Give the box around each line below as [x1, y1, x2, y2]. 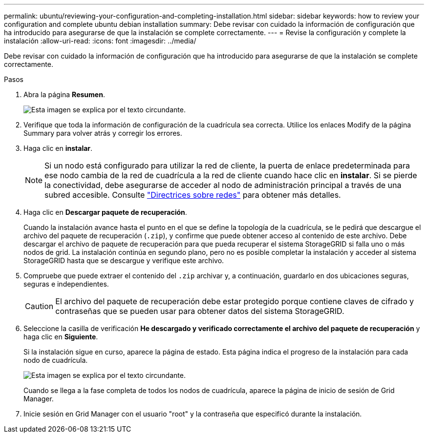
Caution [25, 301, 54, 311]
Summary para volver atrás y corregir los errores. [23, 129, 182, 137]
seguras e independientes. [23, 280, 109, 288]
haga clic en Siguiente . [23, 333, 98, 341]
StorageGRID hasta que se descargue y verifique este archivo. [23, 256, 224, 265]
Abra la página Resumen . [23, 90, 105, 99]
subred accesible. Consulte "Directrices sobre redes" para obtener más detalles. [44, 190, 341, 200]
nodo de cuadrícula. [23, 356, 88, 364]
